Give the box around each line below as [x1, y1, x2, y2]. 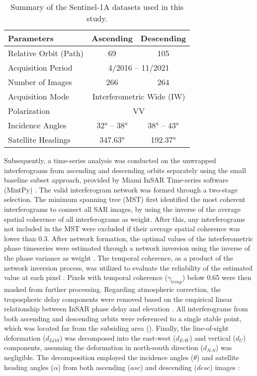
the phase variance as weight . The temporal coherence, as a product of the [4, 252, 233, 263]
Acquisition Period [8, 62, 73, 73]
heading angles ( [4, 362, 54, 372]
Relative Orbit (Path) [8, 47, 84, 59]
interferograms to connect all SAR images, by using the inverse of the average [4, 203, 241, 214]
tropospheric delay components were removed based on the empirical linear [4, 293, 233, 304]
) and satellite [196, 352, 239, 363]
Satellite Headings [8, 134, 71, 145]
